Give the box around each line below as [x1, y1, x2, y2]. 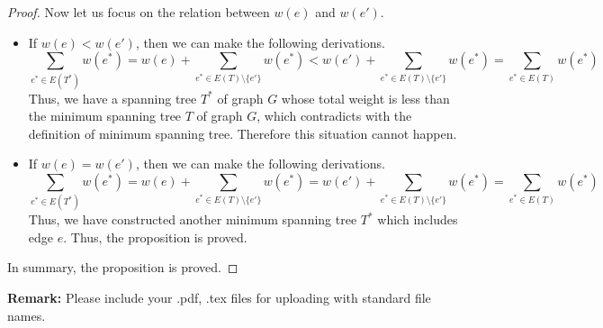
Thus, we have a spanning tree [28, 88, 197, 107]
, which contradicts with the [256, 106, 412, 125]
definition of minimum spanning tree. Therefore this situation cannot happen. [28, 123, 457, 142]
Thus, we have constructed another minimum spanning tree [28, 210, 357, 229]
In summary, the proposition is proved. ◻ [7, 258, 238, 277]
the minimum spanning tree [28, 106, 182, 125]
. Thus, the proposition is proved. [63, 227, 247, 246]
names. [7, 305, 46, 324]
